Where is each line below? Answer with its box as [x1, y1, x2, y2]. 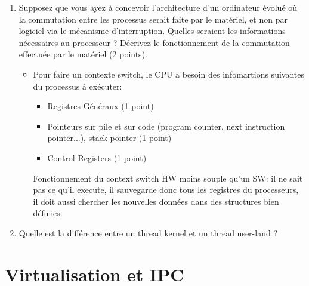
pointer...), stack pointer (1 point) [47, 131, 172, 144]
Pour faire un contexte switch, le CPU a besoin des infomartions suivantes [33, 67, 304, 80]
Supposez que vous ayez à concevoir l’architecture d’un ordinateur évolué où [18, 1, 298, 13]
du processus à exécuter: [33, 79, 122, 92]
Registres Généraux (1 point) [47, 100, 154, 112]
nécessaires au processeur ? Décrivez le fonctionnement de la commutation [18, 36, 290, 48]
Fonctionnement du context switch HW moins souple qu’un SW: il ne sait [33, 171, 303, 184]
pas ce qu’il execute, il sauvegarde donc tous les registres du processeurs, [33, 183, 299, 196]
